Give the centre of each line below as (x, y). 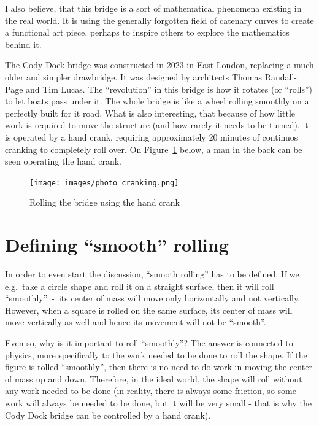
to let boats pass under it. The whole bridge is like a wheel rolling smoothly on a (157, 101)
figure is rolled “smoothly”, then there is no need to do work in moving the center (159, 367)
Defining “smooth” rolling (117, 245)
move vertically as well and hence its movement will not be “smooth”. (136, 322)
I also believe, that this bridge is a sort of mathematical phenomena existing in (153, 8)
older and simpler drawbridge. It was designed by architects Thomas (134, 76)
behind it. (23, 44)
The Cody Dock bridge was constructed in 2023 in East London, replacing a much (159, 65)
